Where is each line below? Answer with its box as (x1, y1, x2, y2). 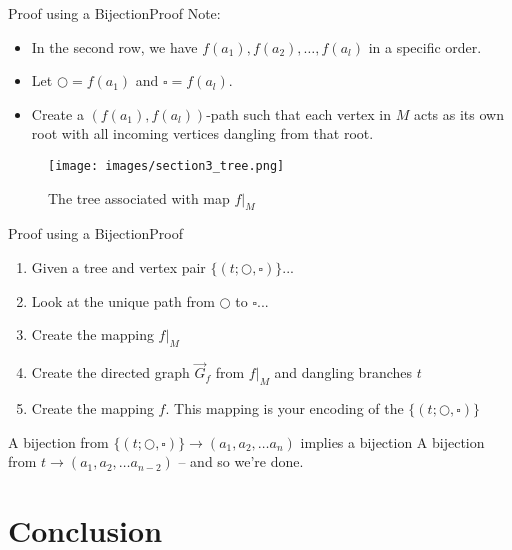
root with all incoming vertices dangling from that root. (31, 123, 374, 144)
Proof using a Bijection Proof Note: (8, 3, 221, 23)
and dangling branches (274, 362, 413, 383)
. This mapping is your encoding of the (165, 398, 404, 419)
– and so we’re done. (178, 451, 304, 472)
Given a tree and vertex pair (31, 257, 206, 278)
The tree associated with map (48, 187, 230, 208)
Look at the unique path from (31, 290, 215, 311)
